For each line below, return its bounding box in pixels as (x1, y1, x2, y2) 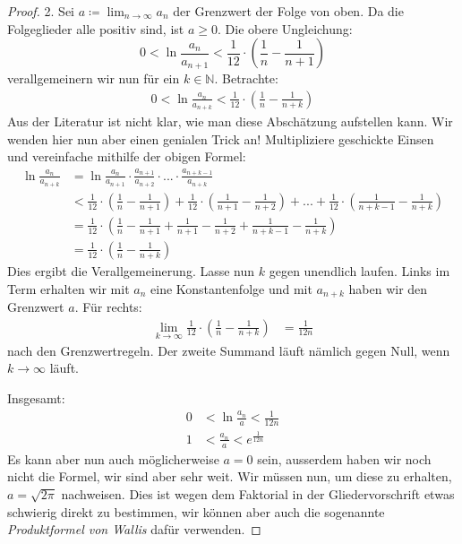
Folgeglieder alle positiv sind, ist (7, 19, 184, 38)
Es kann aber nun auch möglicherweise (7, 449, 219, 468)
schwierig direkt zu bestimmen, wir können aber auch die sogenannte (7, 502, 385, 521)
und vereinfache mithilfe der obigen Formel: (7, 147, 246, 166)
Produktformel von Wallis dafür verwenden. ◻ (7, 520, 261, 539)
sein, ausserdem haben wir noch (257, 449, 432, 468)
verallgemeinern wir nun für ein (7, 69, 180, 88)
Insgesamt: (7, 389, 65, 408)
